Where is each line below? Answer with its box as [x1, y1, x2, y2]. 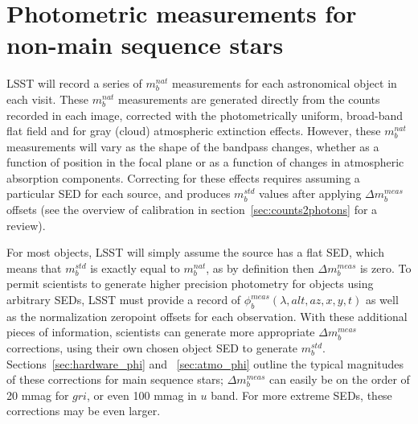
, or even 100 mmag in [86, 386, 197, 403]
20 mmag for [6, 386, 69, 403]
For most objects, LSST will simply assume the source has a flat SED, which [6, 244, 384, 261]
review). [6, 216, 46, 233]
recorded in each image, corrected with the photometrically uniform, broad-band [6, 106, 404, 123]
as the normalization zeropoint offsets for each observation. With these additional [6, 307, 408, 324]
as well [365, 291, 399, 308]
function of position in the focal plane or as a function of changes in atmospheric [6, 154, 404, 171]
